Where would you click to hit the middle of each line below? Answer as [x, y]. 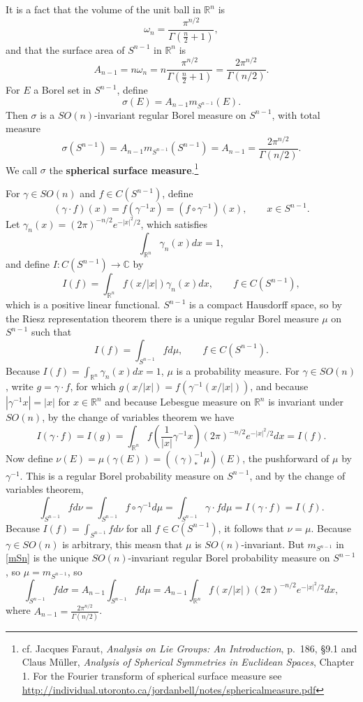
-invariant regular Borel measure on [170, 114]
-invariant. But [273, 544]
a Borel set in [62, 90]
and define [28, 264]
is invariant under [306, 402]
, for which [93, 386]
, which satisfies [174, 223]
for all [139, 528]
